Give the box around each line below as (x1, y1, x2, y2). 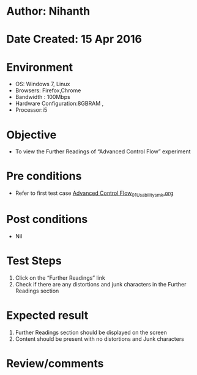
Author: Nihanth (6, 4, 91, 18)
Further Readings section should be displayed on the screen (15, 329, 167, 336)
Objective (6, 128, 57, 142)
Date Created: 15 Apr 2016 (6, 32, 143, 46)
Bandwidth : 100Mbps (15, 93, 70, 101)
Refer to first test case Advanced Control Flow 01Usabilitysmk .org (15, 189, 174, 198)
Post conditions (6, 213, 88, 227)
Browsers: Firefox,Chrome (15, 87, 81, 94)
